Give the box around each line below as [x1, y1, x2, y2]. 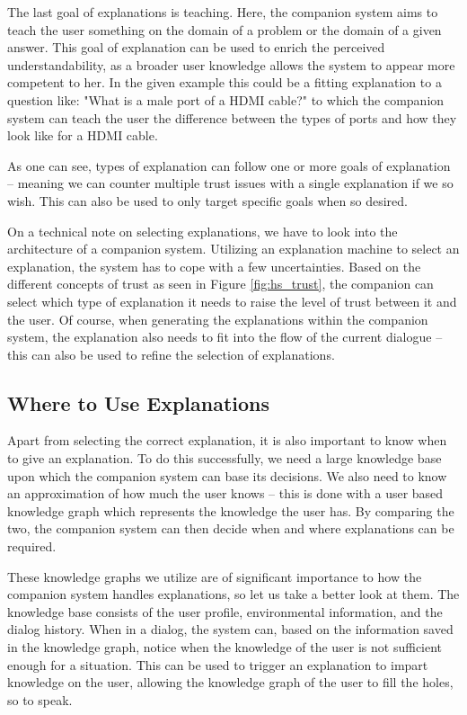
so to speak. [7, 690, 73, 709]
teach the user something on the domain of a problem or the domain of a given [7, 20, 442, 39]
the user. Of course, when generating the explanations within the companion [7, 309, 428, 328]
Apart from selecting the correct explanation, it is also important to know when [7, 431, 447, 450]
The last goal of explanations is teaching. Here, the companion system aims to [7, 3, 438, 21]
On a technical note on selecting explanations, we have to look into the [7, 221, 398, 240]
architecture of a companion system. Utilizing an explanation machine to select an [7, 239, 460, 258]
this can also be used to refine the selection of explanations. [7, 344, 335, 363]
